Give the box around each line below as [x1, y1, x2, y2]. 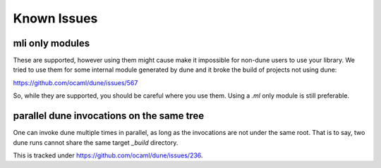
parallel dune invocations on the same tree [13, 110, 205, 122]
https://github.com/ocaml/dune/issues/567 [13, 78, 138, 87]
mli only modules [13, 37, 90, 49]
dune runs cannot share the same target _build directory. [13, 138, 179, 147]
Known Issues [13, 11, 98, 26]
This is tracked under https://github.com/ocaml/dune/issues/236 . [13, 151, 203, 160]
